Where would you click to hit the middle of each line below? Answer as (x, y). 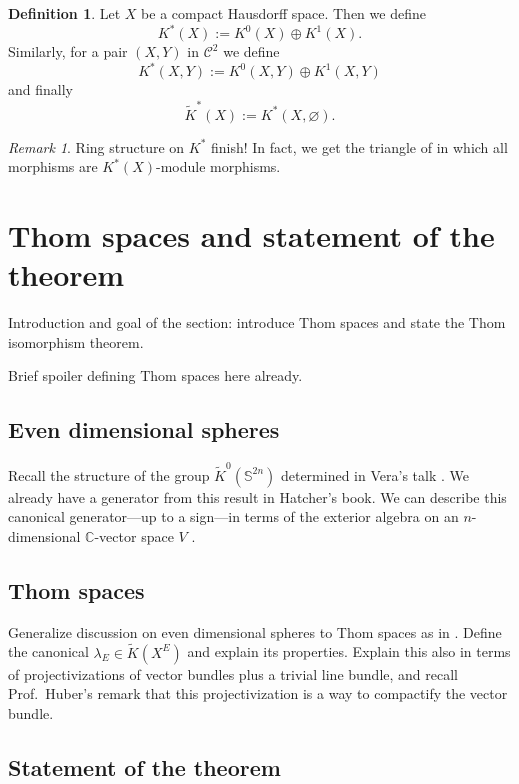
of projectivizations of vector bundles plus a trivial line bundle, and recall (233, 673)
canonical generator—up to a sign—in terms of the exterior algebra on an (233, 516)
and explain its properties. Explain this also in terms (349, 651)
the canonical (48, 651)
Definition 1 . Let (64, 13)
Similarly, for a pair (68, 51)
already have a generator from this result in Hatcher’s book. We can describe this (257, 496)
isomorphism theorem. (76, 341)
